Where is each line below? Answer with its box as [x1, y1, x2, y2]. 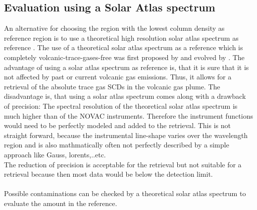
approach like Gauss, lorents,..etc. [4, 149, 106, 159]
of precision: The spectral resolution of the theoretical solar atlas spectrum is [4, 100, 238, 111]
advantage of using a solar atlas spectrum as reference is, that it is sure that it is [4, 62, 249, 72]
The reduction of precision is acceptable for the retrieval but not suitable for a [4, 159, 242, 169]
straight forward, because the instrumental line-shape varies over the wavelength [4, 130, 248, 140]
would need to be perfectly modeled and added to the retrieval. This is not [4, 120, 231, 131]
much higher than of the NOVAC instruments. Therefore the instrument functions [4, 110, 253, 121]
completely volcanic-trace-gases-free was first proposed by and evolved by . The [4, 52, 245, 62]
